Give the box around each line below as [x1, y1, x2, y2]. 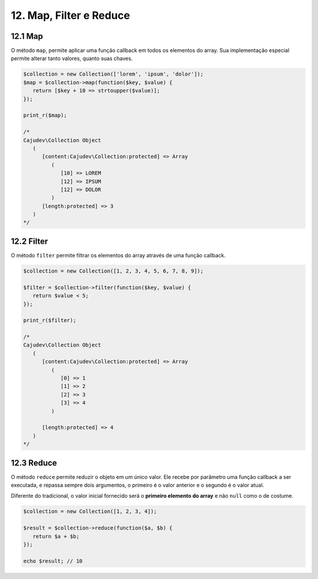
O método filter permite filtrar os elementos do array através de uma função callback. [11, 252, 226, 259]
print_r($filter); [23, 317, 77, 324]
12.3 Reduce [11, 458, 57, 468]
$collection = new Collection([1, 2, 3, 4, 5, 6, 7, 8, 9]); [23, 267, 204, 274]
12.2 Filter [11, 236, 48, 246]
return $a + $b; [32, 533, 79, 540]
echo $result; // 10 [23, 557, 82, 564]
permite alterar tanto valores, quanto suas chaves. [11, 55, 133, 62]
